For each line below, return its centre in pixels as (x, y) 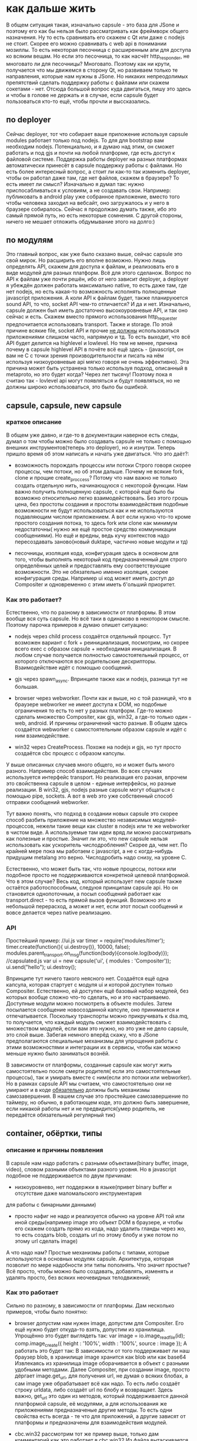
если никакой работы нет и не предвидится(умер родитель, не (86, 1108)
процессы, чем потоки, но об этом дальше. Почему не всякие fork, (99, 471)
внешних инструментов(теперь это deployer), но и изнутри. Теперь (91, 447)
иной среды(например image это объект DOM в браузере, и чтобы (98, 1222)
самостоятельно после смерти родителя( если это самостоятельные (94, 1071)
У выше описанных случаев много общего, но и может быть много (90, 765)
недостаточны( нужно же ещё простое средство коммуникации (95, 529)
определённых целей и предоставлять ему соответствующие (92, 565)
